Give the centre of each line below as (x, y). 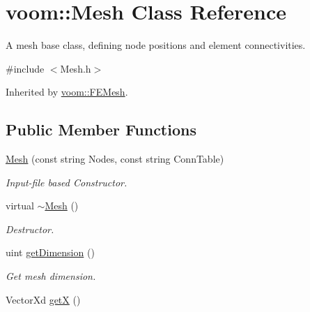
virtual (20, 206)
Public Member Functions (101, 129)
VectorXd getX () (43, 299)
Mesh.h (76, 68)
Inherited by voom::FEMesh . (67, 92)
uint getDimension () (50, 252)
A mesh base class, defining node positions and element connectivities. (156, 45)
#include (25, 68)
